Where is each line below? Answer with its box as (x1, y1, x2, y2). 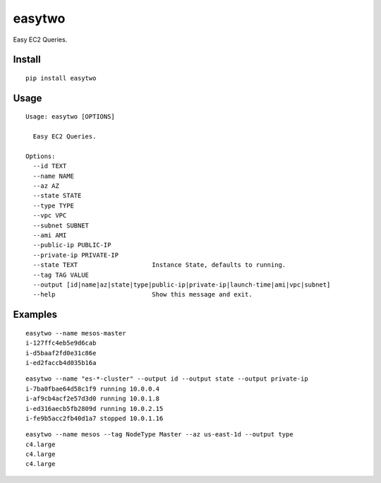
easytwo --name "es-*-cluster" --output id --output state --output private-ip (25, 375, 308, 383)
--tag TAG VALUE (32, 270, 90, 279)
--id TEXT (32, 162, 67, 170)
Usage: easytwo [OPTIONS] (25, 113, 116, 121)
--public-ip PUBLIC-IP (32, 241, 111, 249)
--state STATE (32, 191, 82, 200)
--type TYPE (32, 201, 74, 210)
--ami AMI (32, 232, 67, 239)
